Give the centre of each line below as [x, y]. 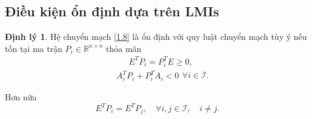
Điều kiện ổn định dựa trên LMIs [112, 11]
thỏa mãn [124, 48]
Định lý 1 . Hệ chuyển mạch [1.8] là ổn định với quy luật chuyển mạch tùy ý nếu [156, 37]
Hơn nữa [21, 96]
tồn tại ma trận [34, 48]
